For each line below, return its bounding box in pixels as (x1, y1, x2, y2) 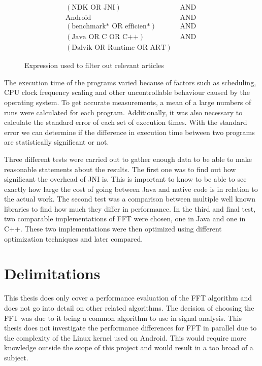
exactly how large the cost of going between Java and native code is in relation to (4, 183, 258, 194)
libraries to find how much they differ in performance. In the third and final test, (4, 203, 256, 214)
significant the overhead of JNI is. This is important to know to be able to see (4, 174, 247, 184)
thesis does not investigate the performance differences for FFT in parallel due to (4, 322, 257, 333)
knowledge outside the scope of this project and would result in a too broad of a (4, 342, 253, 353)
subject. (4, 352, 28, 362)
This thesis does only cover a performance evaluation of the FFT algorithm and (4, 292, 252, 303)
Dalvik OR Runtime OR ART (72, 44, 166, 52)
